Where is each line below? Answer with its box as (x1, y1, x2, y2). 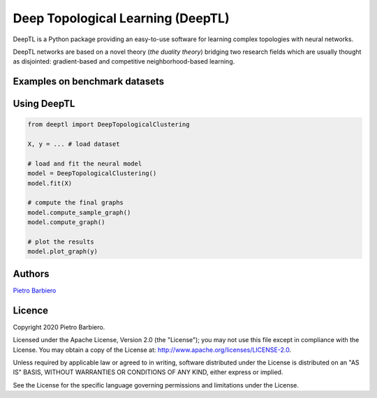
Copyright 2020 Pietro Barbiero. (13, 323, 105, 331)
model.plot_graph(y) (27, 248, 98, 256)
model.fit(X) (27, 179, 73, 187)
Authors (13, 267, 50, 279)
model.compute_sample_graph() (27, 208, 131, 216)
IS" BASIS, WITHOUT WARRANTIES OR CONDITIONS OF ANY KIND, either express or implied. (13, 368, 283, 376)
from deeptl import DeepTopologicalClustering (27, 121, 190, 128)
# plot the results (27, 238, 94, 246)
